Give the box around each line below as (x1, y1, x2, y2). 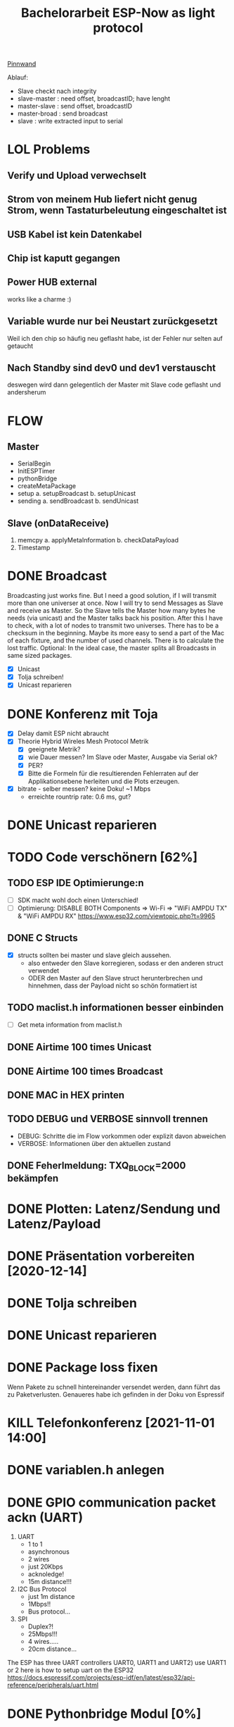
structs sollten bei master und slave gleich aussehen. (17, 951, 171, 959)
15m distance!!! (27, 1578, 72, 1586)
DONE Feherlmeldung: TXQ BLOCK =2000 (7, 1160, 186, 1173)
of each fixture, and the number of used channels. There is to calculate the (7, 636, 224, 645)
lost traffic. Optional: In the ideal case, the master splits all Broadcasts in (7, 644, 216, 652)
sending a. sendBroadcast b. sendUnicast (17, 497, 139, 505)
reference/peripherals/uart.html (7, 1681, 99, 1690)
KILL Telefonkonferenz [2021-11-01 (7, 1415, 215, 1431)
